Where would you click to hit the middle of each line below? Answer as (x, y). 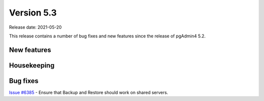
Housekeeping (32, 65)
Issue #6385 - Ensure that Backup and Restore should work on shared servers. (88, 92)
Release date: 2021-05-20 (35, 27)
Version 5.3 (33, 13)
